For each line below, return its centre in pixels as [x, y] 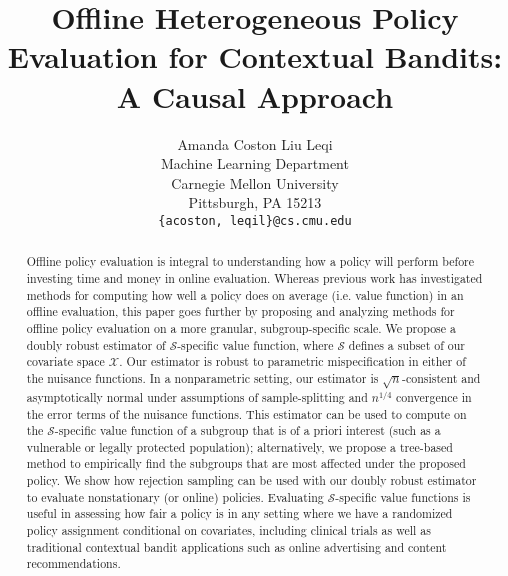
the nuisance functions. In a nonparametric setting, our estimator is [202, 377]
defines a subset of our [406, 344]
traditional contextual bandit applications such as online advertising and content [236, 546]
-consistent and [441, 377]
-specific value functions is [403, 496]
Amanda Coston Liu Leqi [255, 143]
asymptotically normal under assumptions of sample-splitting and [197, 396]
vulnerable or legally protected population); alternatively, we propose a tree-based [239, 446]
